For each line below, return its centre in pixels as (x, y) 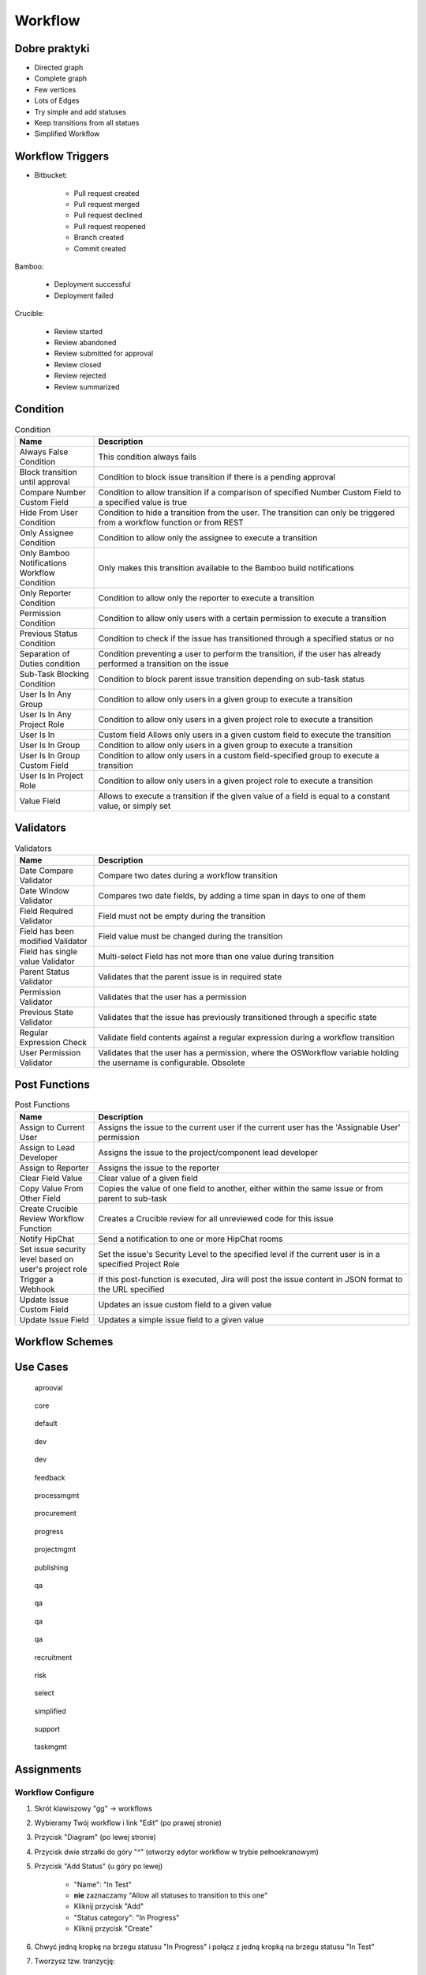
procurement (55, 1514)
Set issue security (53, 1249)
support (47, 1729)
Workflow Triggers (62, 157)
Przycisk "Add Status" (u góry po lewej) (99, 1866)
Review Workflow (52, 1218)
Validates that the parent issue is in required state (190, 976)
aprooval (49, 1387)
